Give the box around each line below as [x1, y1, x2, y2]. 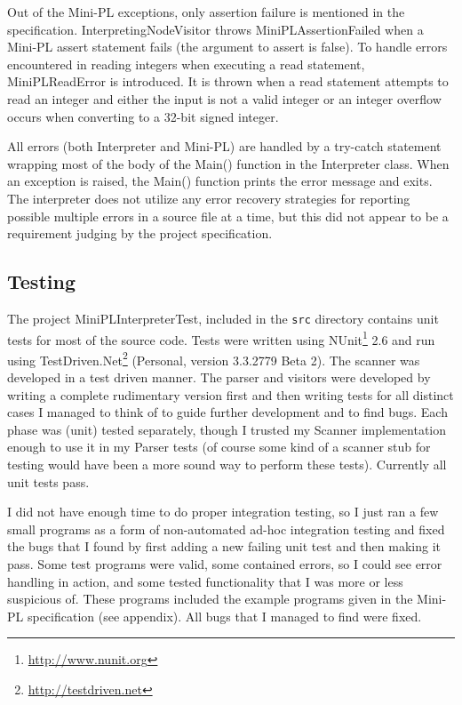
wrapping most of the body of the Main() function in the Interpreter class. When [7, 154, 450, 172]
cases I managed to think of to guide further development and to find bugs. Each [7, 403, 448, 421]
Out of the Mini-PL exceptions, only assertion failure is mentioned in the [7, 3, 405, 20]
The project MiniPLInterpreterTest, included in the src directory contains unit [7, 308, 439, 327]
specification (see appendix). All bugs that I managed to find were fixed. [27, 606, 422, 625]
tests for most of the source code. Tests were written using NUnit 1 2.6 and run [7, 327, 435, 348]
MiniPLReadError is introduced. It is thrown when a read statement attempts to [7, 72, 449, 91]
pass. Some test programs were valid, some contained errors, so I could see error [7, 555, 442, 573]
